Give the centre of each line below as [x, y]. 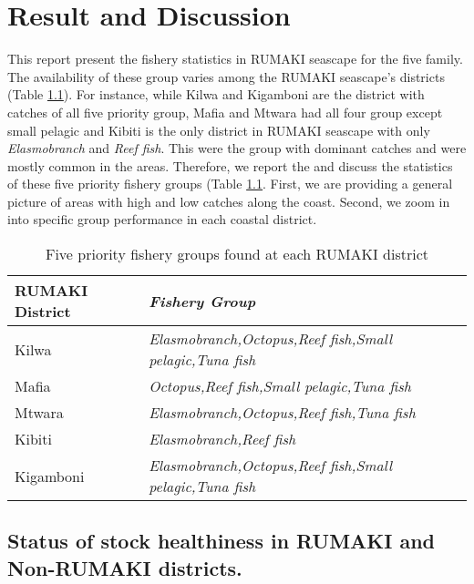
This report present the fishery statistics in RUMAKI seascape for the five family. [235, 59]
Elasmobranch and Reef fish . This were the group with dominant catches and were [237, 148]
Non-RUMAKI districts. [125, 567]
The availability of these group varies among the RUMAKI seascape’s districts [226, 76]
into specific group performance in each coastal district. [162, 219]
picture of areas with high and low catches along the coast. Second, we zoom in [229, 201]
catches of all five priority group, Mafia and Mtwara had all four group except [225, 112]
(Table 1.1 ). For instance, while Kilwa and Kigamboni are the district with [216, 94]
